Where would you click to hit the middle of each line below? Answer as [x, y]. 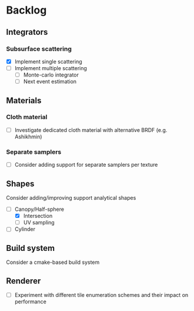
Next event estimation [50, 82]
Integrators [27, 32]
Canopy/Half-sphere [39, 209]
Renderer [24, 281]
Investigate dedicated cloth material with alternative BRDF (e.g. [91, 130]
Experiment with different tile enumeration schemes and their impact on [101, 295]
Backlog [26, 10]
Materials [24, 100]
